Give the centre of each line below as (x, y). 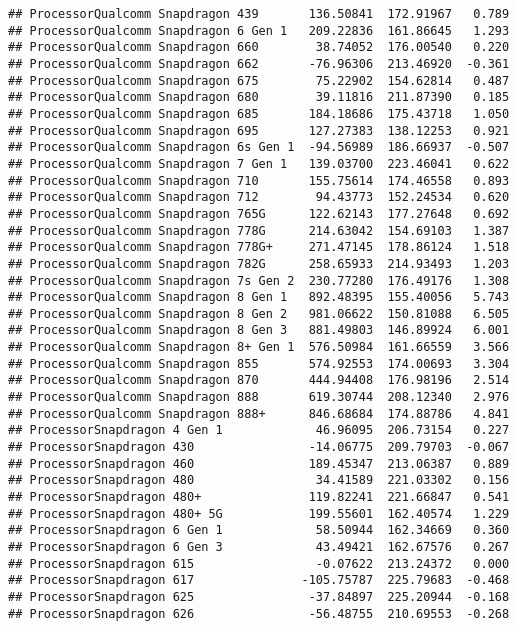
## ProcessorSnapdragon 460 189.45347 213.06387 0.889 (259, 463)
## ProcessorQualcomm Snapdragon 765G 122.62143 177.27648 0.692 (259, 213)
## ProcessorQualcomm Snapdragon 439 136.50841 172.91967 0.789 (259, 14)
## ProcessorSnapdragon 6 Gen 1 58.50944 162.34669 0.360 (259, 530)
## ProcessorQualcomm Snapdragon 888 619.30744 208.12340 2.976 (259, 397)
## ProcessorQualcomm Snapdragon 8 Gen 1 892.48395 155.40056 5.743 (259, 297)
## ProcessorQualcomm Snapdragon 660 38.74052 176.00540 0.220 (259, 47)
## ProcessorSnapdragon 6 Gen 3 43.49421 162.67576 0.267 (259, 547)
